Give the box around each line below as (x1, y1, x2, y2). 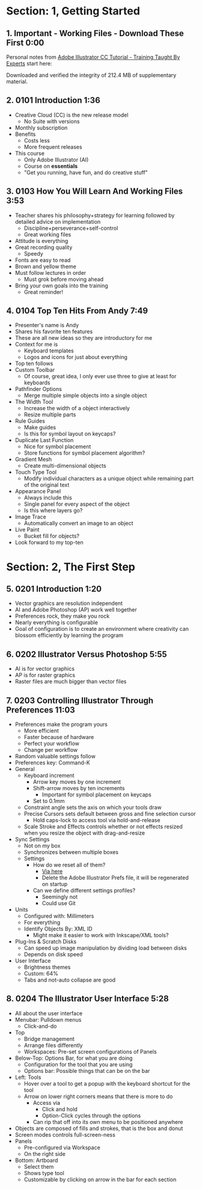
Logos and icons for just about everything (23, 354, 128, 361)
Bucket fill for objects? (23, 532, 80, 539)
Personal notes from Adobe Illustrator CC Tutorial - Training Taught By (6, 54, 180, 61)
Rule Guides (14, 417, 45, 425)
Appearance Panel (14, 488, 61, 495)
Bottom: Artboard (14, 1157, 58, 1164)
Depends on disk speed (23, 951, 83, 958)
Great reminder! (23, 288, 63, 295)
